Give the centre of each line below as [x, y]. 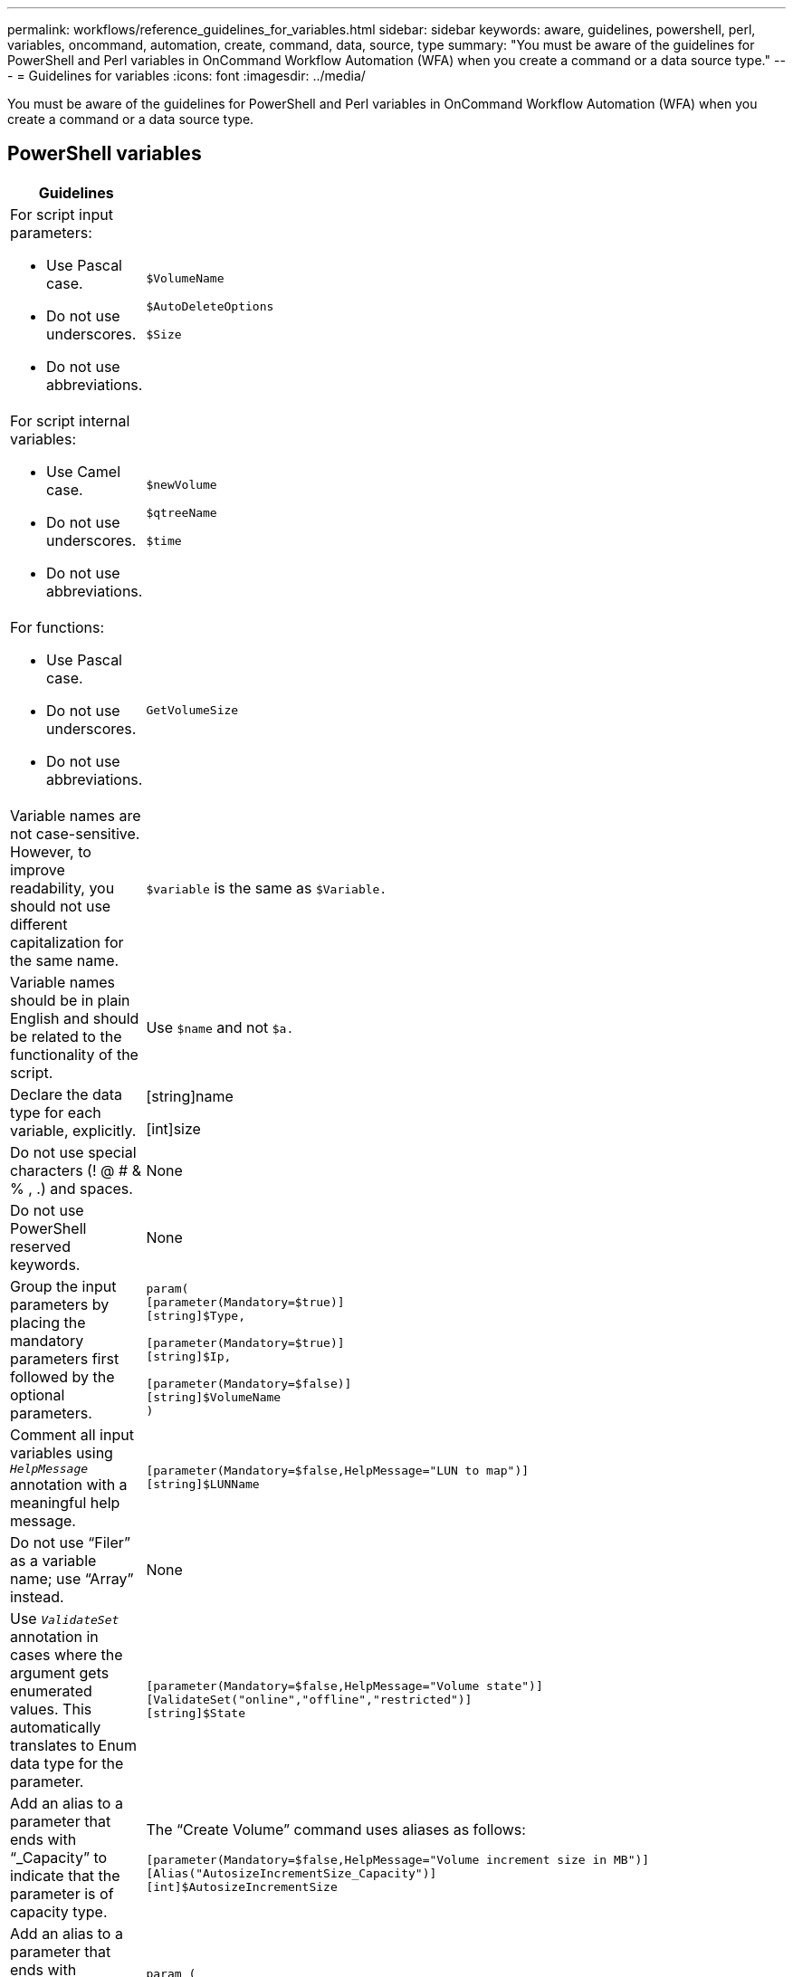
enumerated [51, 1690]
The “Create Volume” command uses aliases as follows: [336, 1830]
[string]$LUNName [203, 1485]
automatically [56, 1727]
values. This [51, 1709]
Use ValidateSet [65, 1618]
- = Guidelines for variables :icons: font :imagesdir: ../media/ [186, 76]
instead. [37, 1596]
